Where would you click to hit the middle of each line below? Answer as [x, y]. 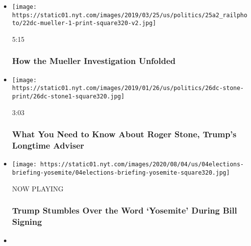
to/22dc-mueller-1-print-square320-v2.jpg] [84, 23]
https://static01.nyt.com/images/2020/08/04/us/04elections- [142, 165]
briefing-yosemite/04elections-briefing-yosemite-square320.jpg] [121, 173]
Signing [27, 222]
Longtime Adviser [48, 145]
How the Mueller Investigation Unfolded [94, 61]
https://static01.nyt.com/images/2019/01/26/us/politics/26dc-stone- [128, 88]
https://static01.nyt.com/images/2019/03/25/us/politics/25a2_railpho [130, 15]
